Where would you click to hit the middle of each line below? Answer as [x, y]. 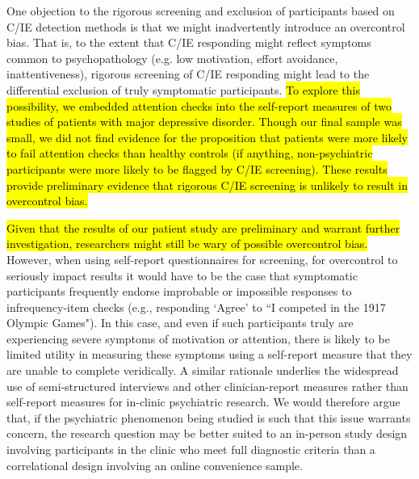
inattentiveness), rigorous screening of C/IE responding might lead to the [188, 74]
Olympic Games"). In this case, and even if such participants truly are [180, 323]
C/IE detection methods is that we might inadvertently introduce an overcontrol [206, 26]
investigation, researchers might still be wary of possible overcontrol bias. [187, 244]
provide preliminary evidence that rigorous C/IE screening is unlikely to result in [207, 185]
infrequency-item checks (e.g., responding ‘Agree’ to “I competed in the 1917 [196, 307]
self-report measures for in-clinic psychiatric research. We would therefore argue [203, 402]
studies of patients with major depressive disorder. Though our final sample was [204, 122]
